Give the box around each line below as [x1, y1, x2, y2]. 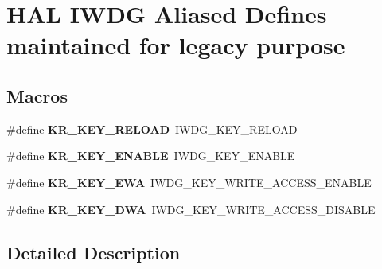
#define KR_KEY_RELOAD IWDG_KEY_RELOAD [6, 120, 298, 137]
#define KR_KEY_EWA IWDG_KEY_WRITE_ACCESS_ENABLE [6, 173, 372, 190]
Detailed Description [6, 240, 181, 264]
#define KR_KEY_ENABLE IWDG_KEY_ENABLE [6, 147, 295, 164]
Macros [6, 83, 68, 107]
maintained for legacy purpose [6, 29, 345, 61]
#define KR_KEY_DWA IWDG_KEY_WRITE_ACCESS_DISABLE [6, 201, 376, 217]
